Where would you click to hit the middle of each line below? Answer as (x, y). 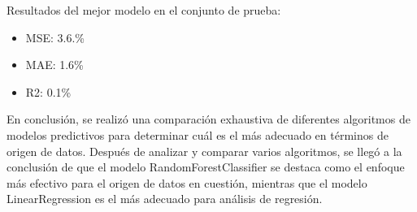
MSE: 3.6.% (55, 37)
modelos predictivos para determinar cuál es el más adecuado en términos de (198, 134)
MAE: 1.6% (54, 65)
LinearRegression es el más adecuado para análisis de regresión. (165, 199)
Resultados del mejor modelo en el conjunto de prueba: (144, 10)
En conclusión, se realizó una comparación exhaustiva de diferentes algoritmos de (208, 119)
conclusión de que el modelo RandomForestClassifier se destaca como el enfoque (206, 167)
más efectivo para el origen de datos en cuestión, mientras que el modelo (187, 182)
